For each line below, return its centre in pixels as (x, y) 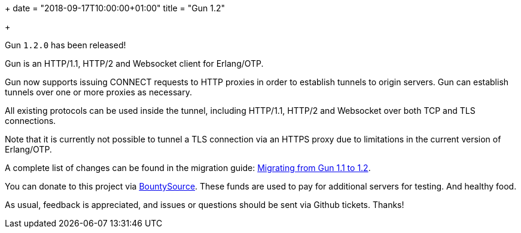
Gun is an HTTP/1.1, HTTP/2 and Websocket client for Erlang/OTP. (134, 63)
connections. (31, 121)
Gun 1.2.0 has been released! (65, 45)
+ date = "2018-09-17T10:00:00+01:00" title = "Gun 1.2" (115, 8)
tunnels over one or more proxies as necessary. (98, 92)
